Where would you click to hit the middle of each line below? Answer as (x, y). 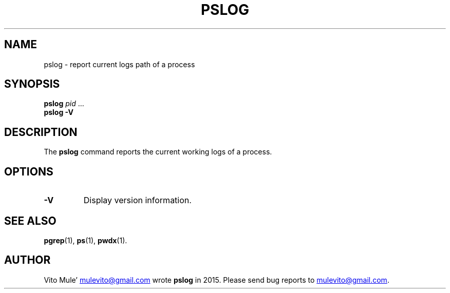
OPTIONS (29, 171)
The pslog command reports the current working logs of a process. (158, 152)
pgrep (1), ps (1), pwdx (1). (86, 240)
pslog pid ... (64, 104)
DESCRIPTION (41, 132)
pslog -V (59, 112)
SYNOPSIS (32, 84)
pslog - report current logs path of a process (119, 64)
